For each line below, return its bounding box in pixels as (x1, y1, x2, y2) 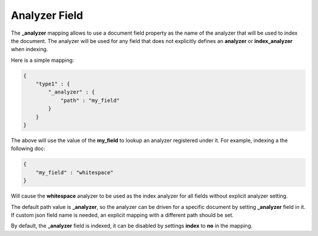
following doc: (11, 145, 45, 152)
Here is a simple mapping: (11, 56, 74, 64)
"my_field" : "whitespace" (35, 169, 114, 176)
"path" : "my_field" (60, 97, 120, 104)
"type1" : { (35, 81, 71, 88)
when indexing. (11, 46, 48, 53)
